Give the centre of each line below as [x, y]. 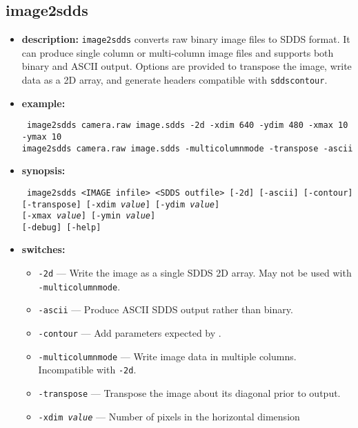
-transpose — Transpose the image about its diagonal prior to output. [189, 393]
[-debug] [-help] [61, 227]
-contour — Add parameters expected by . [130, 333]
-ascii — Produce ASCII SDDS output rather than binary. [166, 309]
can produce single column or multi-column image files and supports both [178, 52]
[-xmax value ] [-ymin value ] [89, 216]
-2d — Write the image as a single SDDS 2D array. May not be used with [195, 273]
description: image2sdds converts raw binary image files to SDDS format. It [186, 39]
